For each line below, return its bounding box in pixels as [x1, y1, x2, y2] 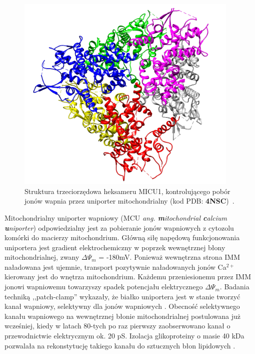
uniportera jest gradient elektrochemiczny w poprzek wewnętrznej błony [4, 242, 225, 252]
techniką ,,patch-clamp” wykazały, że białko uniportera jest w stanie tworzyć [4, 291, 240, 301]
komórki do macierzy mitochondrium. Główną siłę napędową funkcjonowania [4, 232, 240, 243]
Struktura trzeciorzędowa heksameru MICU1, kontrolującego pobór [24, 186, 230, 196]
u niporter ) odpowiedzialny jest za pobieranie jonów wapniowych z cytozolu [4, 222, 234, 233]
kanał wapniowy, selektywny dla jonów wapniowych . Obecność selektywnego [4, 301, 240, 311]
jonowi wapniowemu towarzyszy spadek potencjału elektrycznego [4, 281, 203, 292]
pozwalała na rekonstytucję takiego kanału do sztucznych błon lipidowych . [4, 340, 235, 350]
